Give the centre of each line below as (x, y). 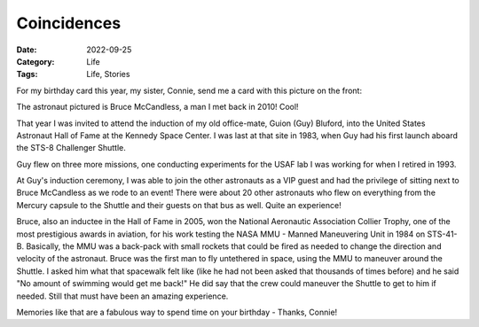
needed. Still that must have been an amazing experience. (122, 296)
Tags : (27, 74)
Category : (35, 61)
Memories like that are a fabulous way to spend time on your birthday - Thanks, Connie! (177, 312)
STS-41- (442, 234)
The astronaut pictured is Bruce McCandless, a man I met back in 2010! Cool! (157, 107)
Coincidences (69, 23)
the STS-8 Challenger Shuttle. (71, 148)
